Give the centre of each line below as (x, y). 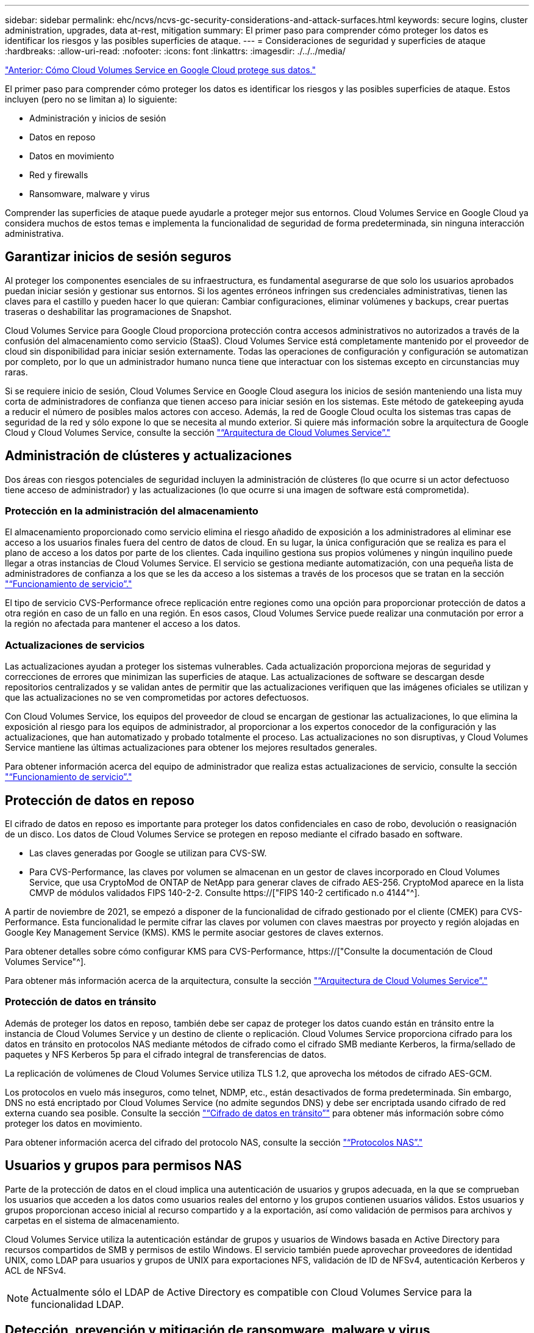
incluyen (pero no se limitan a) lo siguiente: (91, 99)
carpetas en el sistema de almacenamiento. (92, 1220)
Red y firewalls (59, 175)
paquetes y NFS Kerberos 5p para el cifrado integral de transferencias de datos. (166, 1054)
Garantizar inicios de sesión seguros (118, 257)
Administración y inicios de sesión (98, 118)
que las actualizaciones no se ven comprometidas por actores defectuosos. (157, 698)
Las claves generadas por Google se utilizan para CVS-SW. (148, 853)
